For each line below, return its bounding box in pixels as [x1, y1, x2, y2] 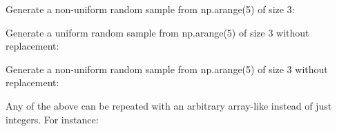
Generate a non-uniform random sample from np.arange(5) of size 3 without [6, 61, 328, 76]
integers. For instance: [6, 112, 99, 126]
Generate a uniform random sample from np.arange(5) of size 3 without [6, 25, 309, 39]
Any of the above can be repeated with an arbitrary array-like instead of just [6, 98, 332, 112]
